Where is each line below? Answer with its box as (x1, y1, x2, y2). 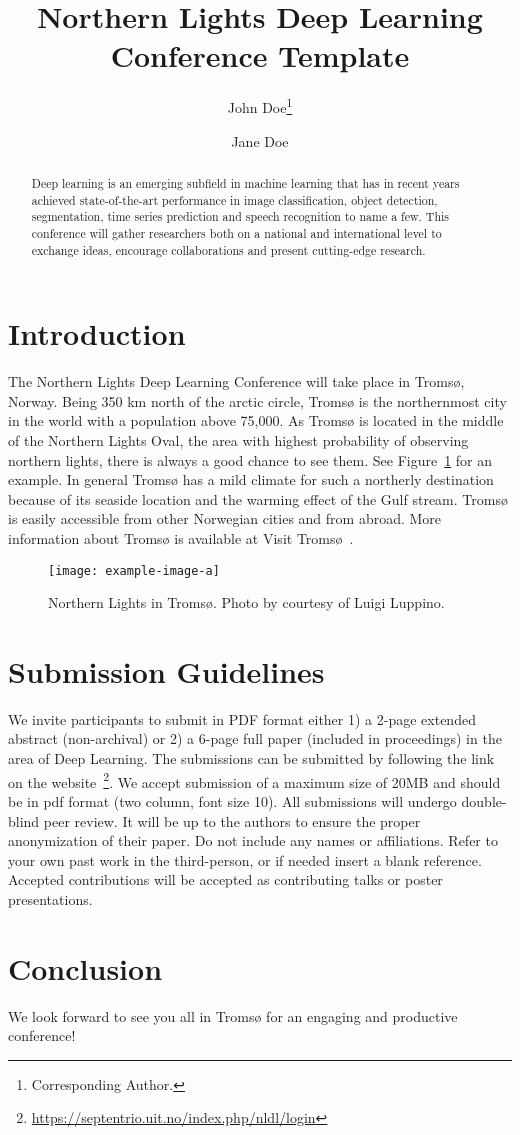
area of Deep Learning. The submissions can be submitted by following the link (8, 748, 495, 769)
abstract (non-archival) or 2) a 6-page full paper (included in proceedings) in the (8, 728, 502, 749)
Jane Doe (231, 130, 289, 151)
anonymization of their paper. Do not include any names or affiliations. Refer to (8, 830, 498, 851)
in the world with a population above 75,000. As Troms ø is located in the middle (8, 410, 504, 431)
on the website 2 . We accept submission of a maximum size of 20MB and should (8, 768, 501, 792)
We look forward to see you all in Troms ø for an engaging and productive (8, 1005, 458, 1026)
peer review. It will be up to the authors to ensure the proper (43, 810, 421, 831)
